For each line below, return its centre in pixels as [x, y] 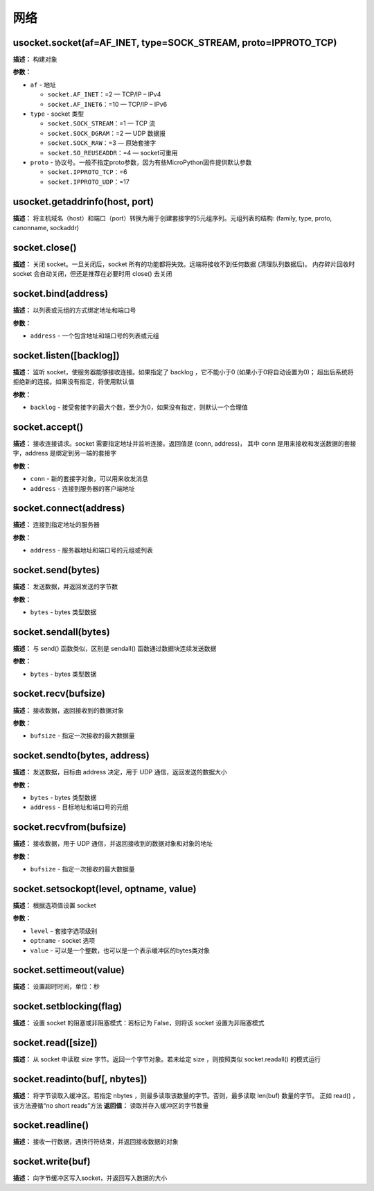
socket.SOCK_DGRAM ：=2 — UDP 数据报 [107, 133]
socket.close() [45, 247]
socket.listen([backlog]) [66, 355]
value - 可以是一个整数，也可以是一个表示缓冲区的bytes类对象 [120, 950]
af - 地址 [43, 85]
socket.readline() [51, 1125]
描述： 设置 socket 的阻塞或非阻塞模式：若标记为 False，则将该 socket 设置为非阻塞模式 [139, 1023]
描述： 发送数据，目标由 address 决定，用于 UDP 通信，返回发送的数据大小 [120, 772]
